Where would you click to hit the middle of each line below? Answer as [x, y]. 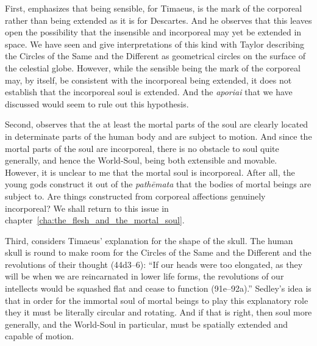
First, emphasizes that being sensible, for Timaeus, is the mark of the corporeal [154, 8]
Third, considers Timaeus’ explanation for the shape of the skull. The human [149, 240]
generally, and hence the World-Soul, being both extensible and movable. [141, 160]
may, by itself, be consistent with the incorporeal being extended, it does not [148, 80]
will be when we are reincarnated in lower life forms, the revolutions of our [144, 276]
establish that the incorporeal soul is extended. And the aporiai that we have [149, 92]
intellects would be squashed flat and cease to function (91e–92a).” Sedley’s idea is [158, 288]
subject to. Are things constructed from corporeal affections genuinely [135, 196]
